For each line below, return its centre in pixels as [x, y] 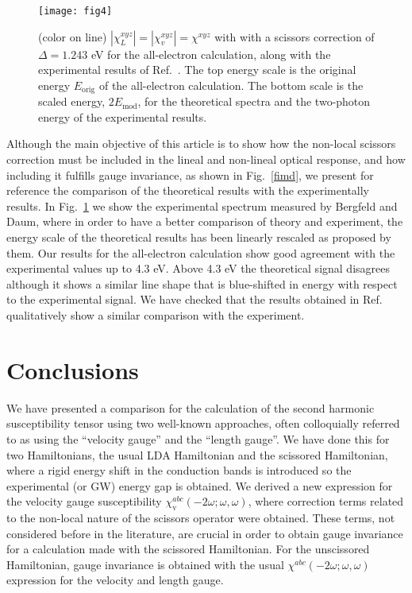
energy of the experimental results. [123, 116]
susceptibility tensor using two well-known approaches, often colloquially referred [203, 423]
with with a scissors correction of [295, 36]
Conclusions [73, 369]
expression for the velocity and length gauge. [115, 580]
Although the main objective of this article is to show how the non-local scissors [201, 143]
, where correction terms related [326, 501]
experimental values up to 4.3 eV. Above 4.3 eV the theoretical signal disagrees [198, 268]
